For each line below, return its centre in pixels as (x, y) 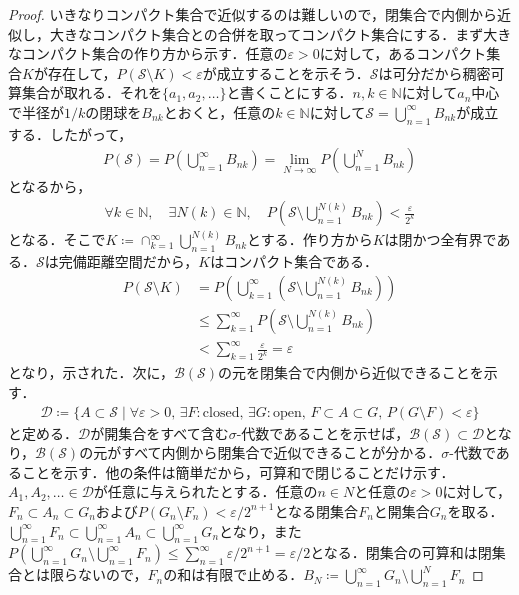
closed (221, 412)
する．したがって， (70, 133)
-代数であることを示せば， (323, 432)
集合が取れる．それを (91, 92)
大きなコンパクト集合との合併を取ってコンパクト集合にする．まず (266, 33)
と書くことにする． (289, 92)
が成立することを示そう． (286, 72)
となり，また (260, 530)
